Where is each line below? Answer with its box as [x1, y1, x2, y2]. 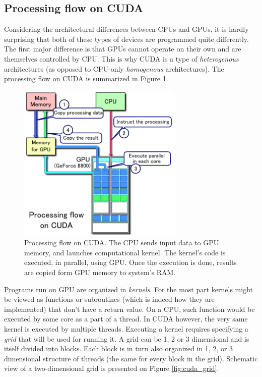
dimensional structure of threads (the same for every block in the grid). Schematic [4, 353, 258, 363]
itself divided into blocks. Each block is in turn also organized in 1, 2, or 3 [4, 343, 233, 354]
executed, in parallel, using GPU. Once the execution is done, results [24, 257, 237, 267]
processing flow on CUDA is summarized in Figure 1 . [4, 73, 168, 84]
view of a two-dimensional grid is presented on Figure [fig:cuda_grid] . [4, 363, 219, 373]
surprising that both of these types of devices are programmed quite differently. [4, 33, 249, 44]
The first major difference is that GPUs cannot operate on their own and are [4, 43, 241, 54]
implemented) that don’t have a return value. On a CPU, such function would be [4, 303, 255, 314]
